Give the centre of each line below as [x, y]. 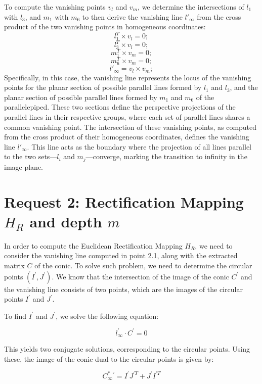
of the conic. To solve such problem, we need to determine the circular [143, 265]
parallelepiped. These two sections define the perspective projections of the [120, 107]
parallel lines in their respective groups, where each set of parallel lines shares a [127, 116]
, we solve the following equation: [107, 316]
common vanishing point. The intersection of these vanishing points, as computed [130, 127]
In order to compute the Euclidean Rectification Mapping [93, 245]
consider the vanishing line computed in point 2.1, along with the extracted [121, 255]
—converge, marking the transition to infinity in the [166, 156]
